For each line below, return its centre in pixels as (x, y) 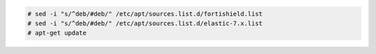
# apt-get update (57, 33)
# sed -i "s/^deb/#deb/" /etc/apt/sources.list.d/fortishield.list (145, 13)
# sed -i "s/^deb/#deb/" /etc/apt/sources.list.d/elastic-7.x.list (145, 23)
